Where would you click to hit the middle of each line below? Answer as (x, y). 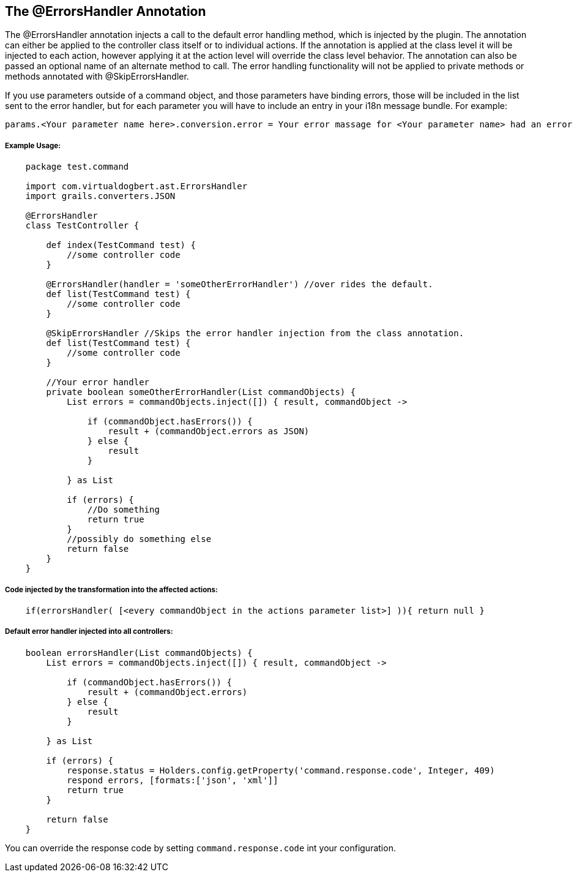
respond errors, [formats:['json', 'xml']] (173, 780)
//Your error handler (98, 382)
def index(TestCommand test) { (121, 245)
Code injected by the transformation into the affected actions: (111, 589)
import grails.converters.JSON (100, 196)
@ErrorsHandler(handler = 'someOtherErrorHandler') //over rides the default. (240, 284)
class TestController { (82, 226)
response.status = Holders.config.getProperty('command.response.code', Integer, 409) (281, 770)
